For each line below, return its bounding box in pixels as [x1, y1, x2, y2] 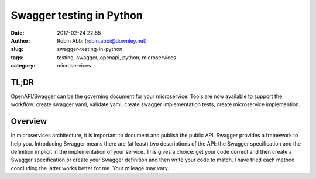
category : [11, 62, 36, 69]
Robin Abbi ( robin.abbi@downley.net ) [57, 37, 147, 44]
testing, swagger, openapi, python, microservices [57, 53, 177, 61]
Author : [11, 37, 30, 44]
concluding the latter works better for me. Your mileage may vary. [11, 164, 170, 171]
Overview [11, 116, 47, 126]
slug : [11, 46, 23, 53]
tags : [11, 53, 24, 61]
